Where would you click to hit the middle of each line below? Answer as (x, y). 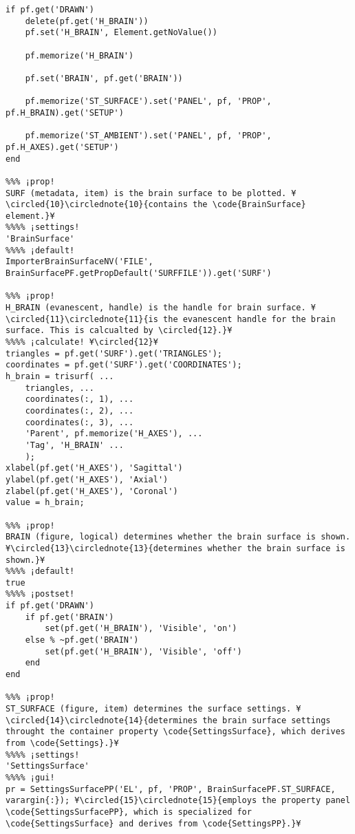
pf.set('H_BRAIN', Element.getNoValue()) (121, 33)
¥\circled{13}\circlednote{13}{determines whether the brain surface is (175, 548)
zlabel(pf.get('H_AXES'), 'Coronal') (92, 491)
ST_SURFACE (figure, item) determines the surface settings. (149, 709)
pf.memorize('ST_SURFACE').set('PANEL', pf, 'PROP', (148, 101)
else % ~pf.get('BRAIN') (82, 640)
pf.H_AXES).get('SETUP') (62, 147)
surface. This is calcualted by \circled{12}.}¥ (119, 331)
